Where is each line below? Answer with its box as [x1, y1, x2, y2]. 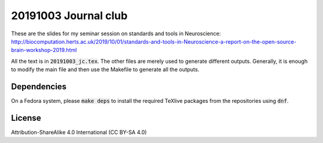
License [11, 112, 41, 123]
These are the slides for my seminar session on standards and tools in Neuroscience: [11, 30, 221, 37]
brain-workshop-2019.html [11, 47, 77, 54]
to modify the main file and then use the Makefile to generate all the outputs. [11, 66, 200, 73]
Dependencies [11, 81, 67, 92]
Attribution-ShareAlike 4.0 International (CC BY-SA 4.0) [11, 129, 147, 136]
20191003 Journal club [11, 9, 128, 22]
